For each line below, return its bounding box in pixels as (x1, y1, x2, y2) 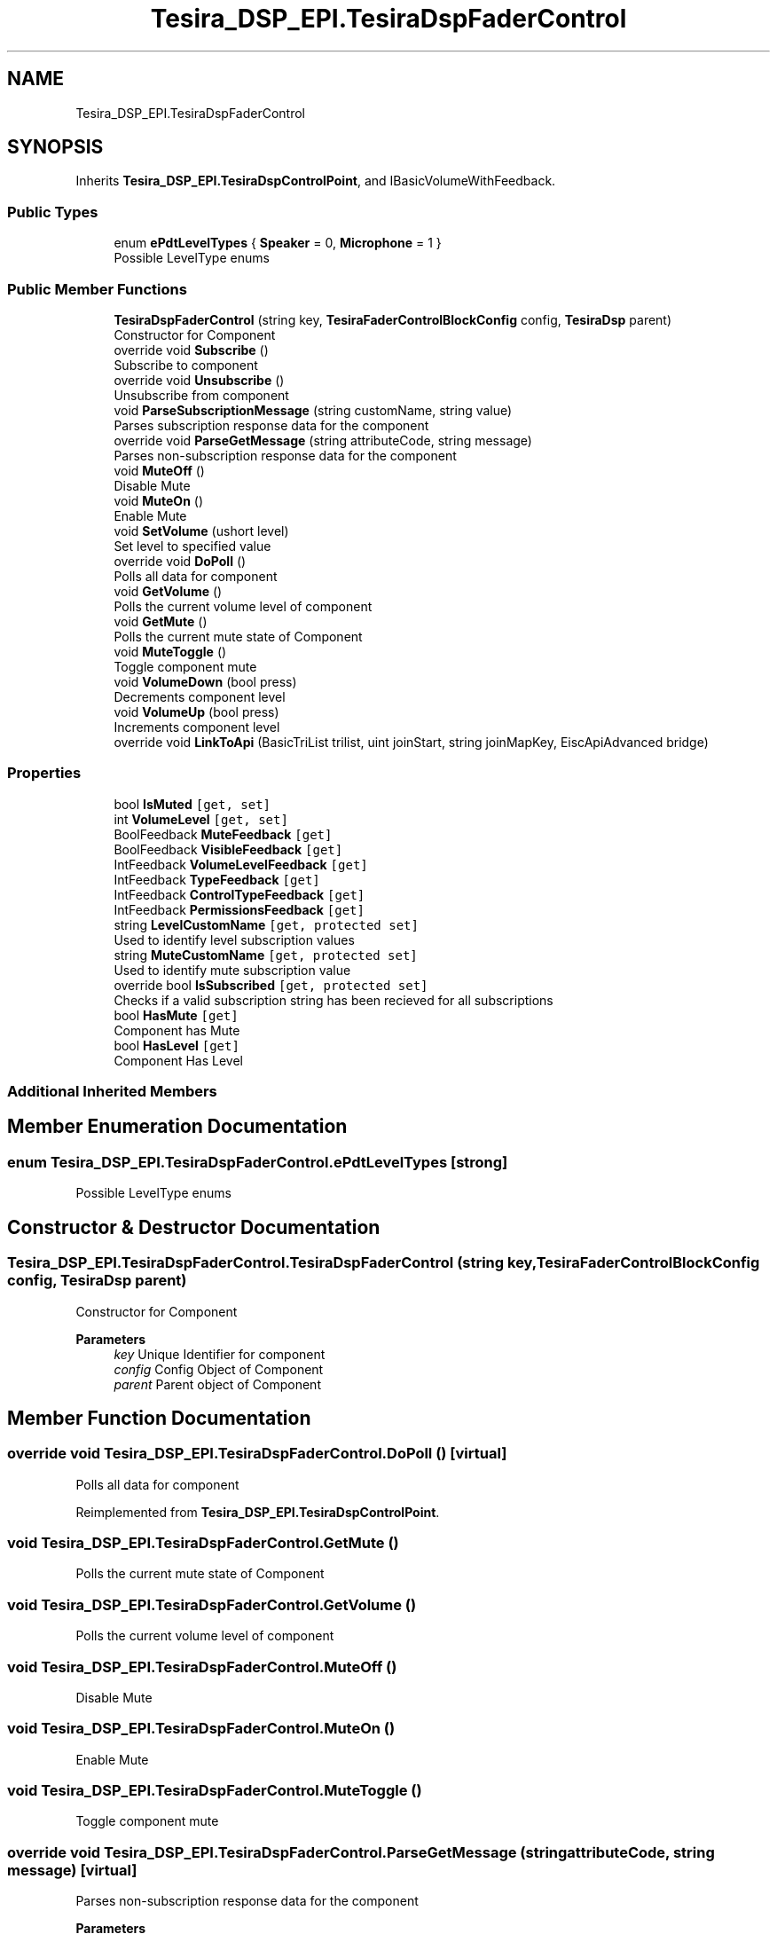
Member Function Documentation (7, 1406, 311, 1429)
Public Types (7, 202, 98, 221)
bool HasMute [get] (114, 1007, 239, 1023)
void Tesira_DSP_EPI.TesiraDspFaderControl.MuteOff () (7, 1657, 397, 1676)
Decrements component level (114, 688, 286, 704)
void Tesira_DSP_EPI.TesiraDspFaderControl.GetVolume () (7, 1595, 417, 1614)
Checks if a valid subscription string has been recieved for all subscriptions (114, 992, 553, 1008)
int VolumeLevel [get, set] (114, 811, 288, 827)
